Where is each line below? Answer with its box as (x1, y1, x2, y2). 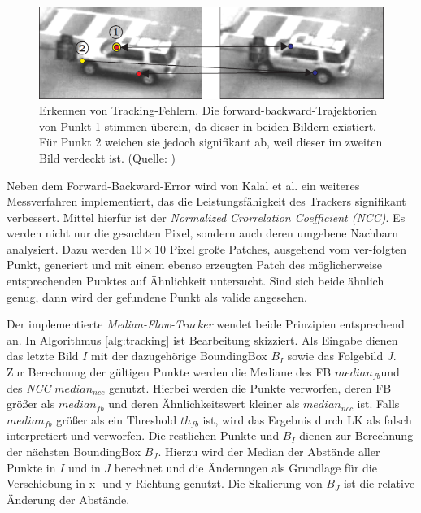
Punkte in (7, 459, 56, 476)
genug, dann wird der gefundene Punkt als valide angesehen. (7, 288, 307, 305)
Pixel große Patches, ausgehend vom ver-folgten (169, 240, 407, 257)
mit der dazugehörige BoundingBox (91, 347, 267, 364)
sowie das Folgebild (287, 347, 384, 364)
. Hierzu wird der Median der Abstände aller (158, 443, 380, 459)
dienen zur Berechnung (299, 427, 414, 444)
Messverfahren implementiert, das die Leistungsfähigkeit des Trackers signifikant (7, 193, 406, 210)
